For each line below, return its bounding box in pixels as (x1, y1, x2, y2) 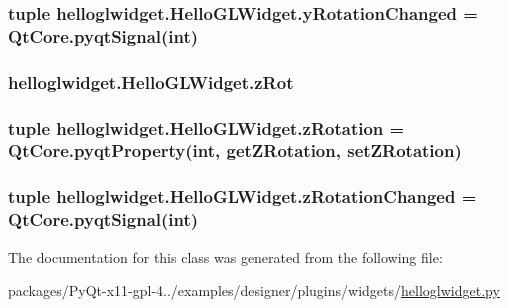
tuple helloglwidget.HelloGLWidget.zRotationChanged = (8, 184, 477, 209)
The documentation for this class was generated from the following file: (8, 246, 443, 267)
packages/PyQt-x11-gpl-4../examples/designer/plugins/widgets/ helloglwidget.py (8, 280, 500, 301)
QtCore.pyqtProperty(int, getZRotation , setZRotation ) (8, 138, 462, 163)
